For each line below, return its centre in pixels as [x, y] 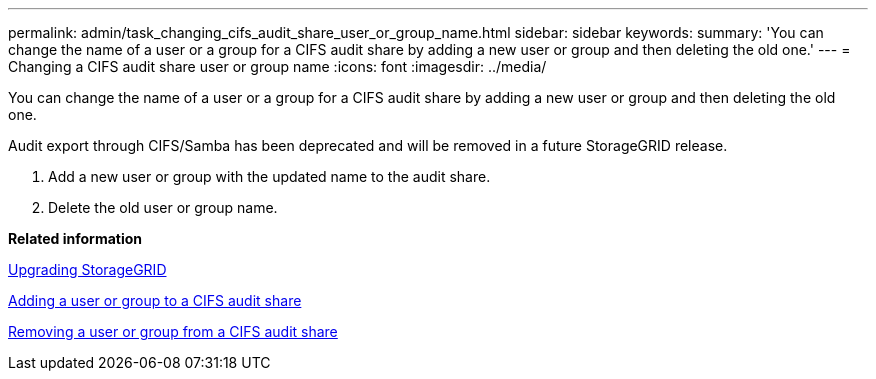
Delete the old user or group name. [163, 207]
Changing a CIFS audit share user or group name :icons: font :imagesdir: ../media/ [277, 66]
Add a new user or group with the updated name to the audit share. [269, 176]
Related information [75, 238]
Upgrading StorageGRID [87, 269]
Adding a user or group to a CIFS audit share [155, 300]
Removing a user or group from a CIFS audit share [173, 331]
